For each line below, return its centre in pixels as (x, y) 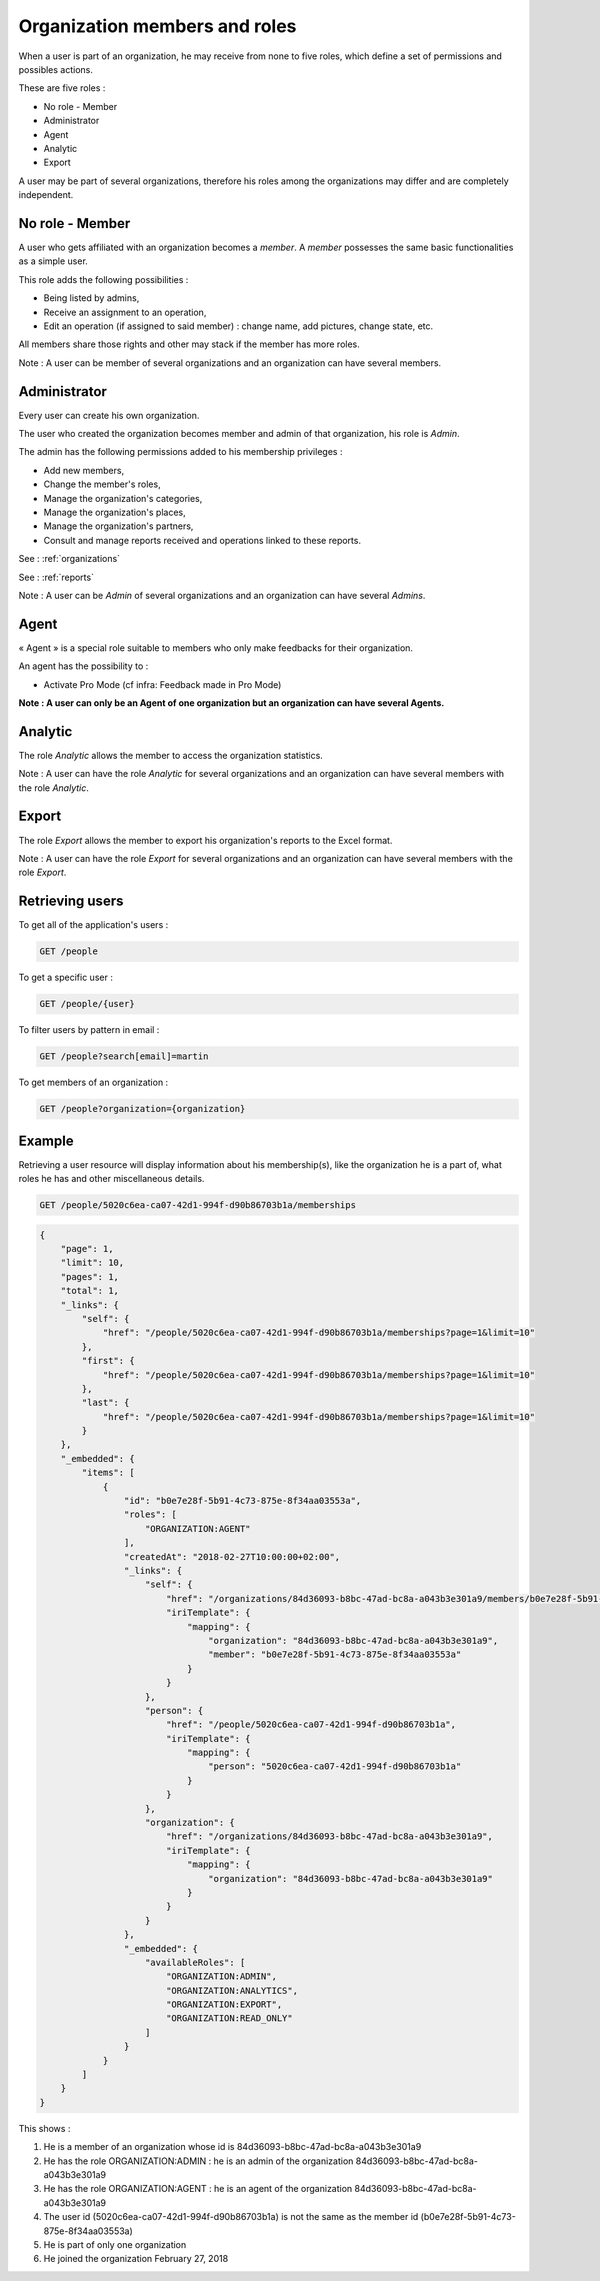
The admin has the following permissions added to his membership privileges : (180, 452)
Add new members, (84, 470)
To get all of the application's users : (93, 925)
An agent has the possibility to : (83, 666)
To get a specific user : (66, 977)
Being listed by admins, (91, 298)
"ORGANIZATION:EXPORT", (224, 2004)
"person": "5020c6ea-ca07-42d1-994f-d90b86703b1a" (335, 1766)
